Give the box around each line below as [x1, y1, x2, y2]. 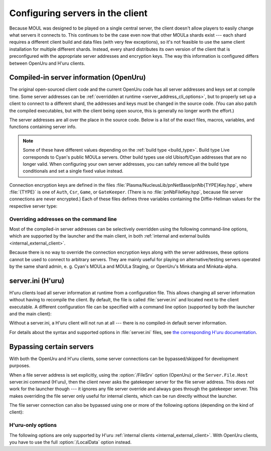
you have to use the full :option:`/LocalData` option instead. [9, 439, 132, 445]
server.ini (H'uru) [9, 276, 65, 285]
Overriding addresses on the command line [9, 215, 117, 222]
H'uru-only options [9, 422, 57, 429]
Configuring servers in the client [9, 8, 148, 19]
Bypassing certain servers [9, 342, 94, 351]
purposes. [9, 363, 31, 369]
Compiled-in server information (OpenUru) [9, 73, 146, 82]
